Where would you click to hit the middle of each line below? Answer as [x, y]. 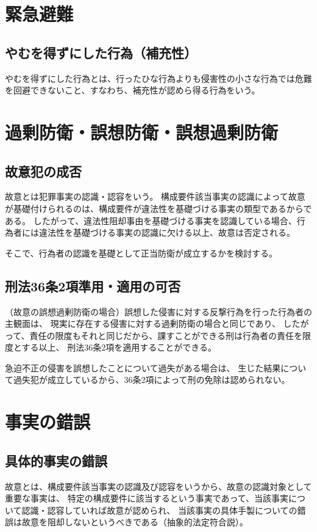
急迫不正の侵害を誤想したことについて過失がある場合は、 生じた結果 [143, 367]
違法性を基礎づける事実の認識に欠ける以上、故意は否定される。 [167, 232]
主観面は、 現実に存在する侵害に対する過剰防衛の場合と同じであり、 [143, 323]
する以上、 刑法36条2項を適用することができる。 [119, 347]
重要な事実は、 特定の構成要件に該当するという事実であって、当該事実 [147, 498]
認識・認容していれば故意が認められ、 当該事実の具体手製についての [159, 510]
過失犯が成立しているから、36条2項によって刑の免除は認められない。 [151, 380]
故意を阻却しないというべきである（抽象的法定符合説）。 [135, 522]
